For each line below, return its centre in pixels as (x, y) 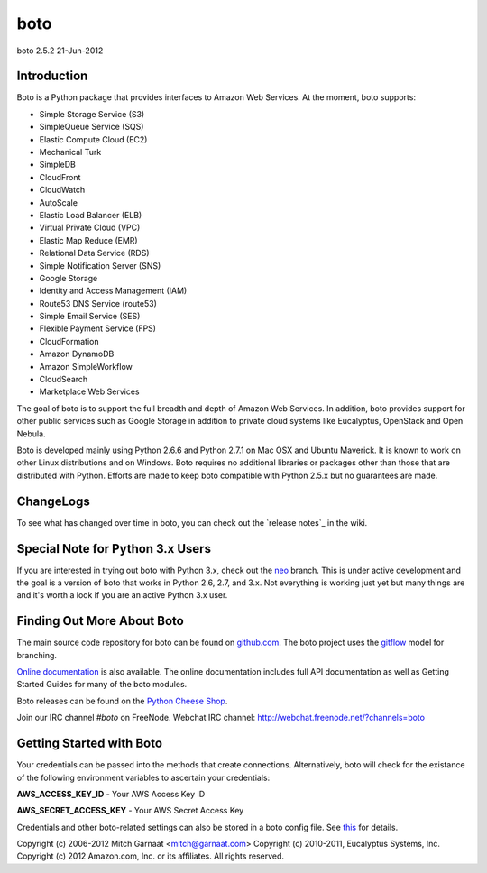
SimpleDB (58, 165)
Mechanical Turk (70, 152)
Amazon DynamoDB (77, 354)
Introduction (52, 76)
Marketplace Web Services (89, 391)
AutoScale (59, 202)
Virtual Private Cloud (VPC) (90, 228)
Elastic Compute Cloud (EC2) (93, 139)
